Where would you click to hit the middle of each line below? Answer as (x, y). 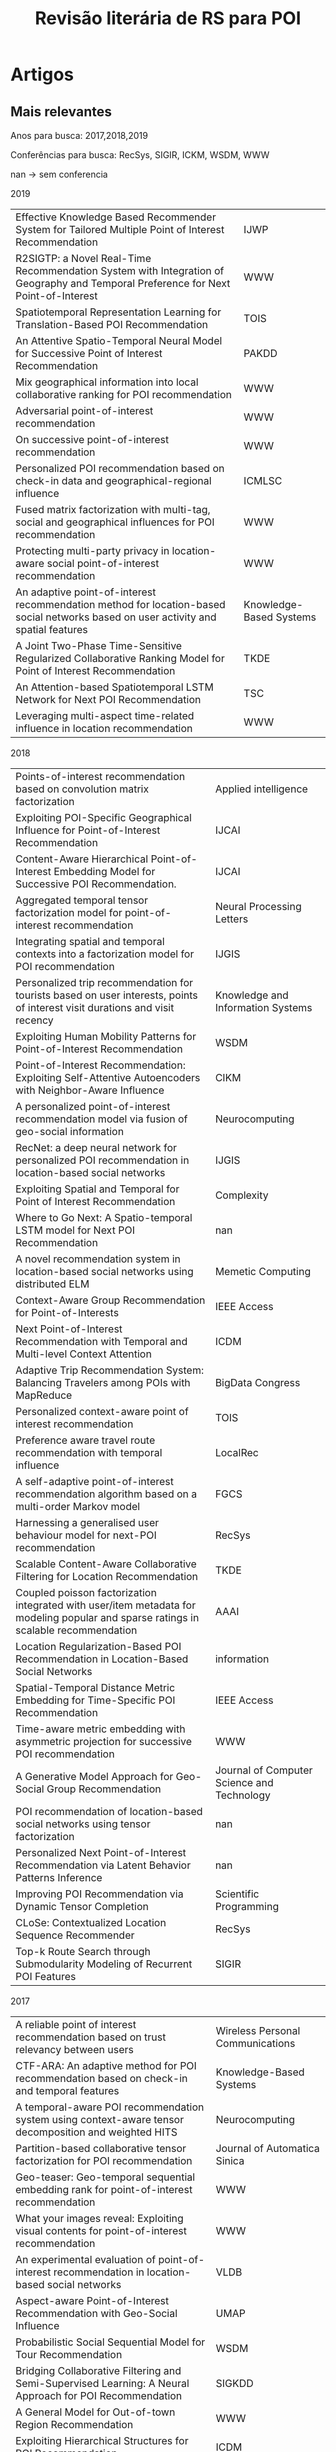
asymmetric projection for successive (104, 1741)
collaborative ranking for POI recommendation (123, 394)
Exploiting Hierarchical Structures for (102, 2440)
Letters (231, 919)
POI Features (46, 1976)
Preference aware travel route (85, 1440)
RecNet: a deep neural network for (96, 1147)
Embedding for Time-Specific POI (95, 1700)
